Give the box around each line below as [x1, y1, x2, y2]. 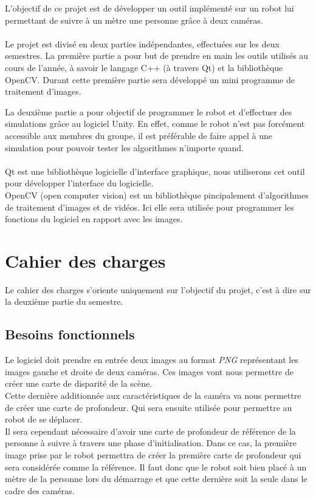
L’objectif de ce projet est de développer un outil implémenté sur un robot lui [5, 2, 294, 14]
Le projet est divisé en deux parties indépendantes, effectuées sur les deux [5, 37, 280, 50]
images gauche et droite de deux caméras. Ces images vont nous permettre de [5, 365, 294, 378]
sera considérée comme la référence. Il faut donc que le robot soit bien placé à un [5, 460, 307, 473]
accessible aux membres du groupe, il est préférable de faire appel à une [5, 129, 272, 141]
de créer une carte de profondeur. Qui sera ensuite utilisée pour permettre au [5, 401, 292, 413]
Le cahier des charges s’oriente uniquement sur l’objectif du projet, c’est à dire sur [5, 283, 311, 296]
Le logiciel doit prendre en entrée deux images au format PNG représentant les [5, 353, 298, 366]
